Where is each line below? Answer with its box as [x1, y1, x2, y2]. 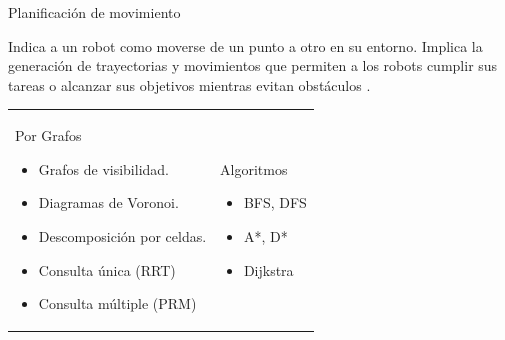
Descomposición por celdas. [38, 225, 207, 246]
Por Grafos [15, 125, 82, 146]
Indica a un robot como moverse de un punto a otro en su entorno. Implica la [8, 35, 483, 56]
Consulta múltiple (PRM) [38, 293, 197, 314]
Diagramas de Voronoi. [38, 192, 179, 213]
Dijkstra [243, 259, 294, 280]
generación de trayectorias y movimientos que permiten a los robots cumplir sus [8, 55, 498, 76]
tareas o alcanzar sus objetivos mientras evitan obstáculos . [8, 74, 371, 95]
